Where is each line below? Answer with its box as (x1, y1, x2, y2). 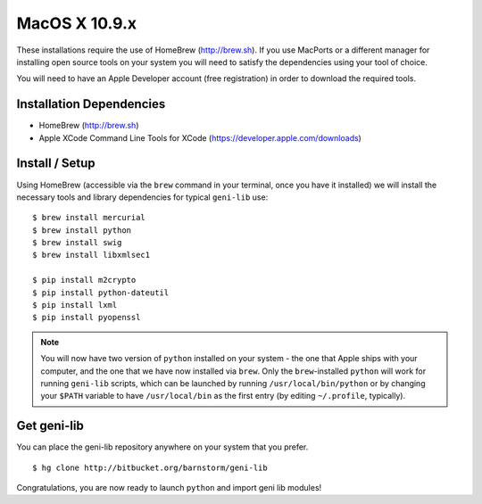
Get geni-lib (16, 418, 84, 434)
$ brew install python (32, 225, 132, 235)
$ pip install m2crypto (32, 275, 137, 285)
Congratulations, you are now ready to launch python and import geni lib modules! (16, 483, 322, 493)
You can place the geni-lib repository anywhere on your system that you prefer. (16, 442, 309, 452)
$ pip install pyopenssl (32, 312, 141, 323)
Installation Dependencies (16, 96, 166, 112)
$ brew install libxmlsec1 (32, 250, 151, 260)
